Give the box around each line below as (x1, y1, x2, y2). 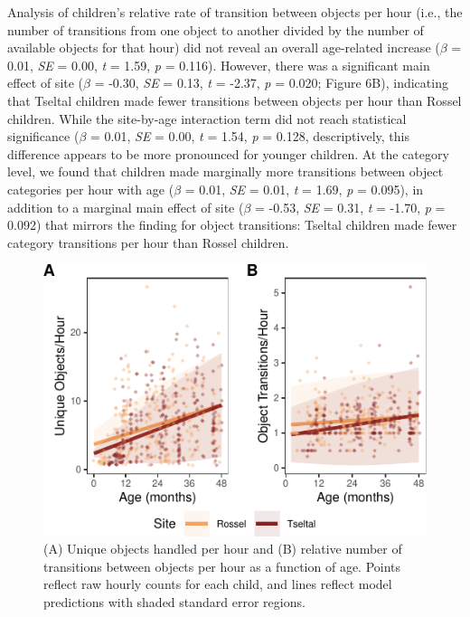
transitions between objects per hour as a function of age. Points (43, 556, 401, 575)
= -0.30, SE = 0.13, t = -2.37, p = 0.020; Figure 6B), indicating (94, 73, 448, 92)
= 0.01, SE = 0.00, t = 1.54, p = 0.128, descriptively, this (90, 127, 409, 146)
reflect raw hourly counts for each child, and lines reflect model (43, 574, 392, 593)
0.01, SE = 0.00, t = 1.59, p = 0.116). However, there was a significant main (7, 55, 430, 74)
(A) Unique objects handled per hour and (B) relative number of (43, 539, 402, 558)
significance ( (7, 127, 80, 146)
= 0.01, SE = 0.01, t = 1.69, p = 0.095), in (184, 179, 424, 198)
